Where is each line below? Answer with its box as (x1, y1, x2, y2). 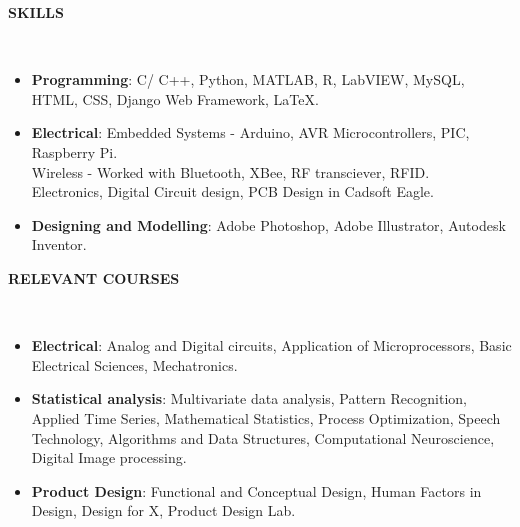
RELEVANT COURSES (8, 267, 180, 288)
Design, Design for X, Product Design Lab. (31, 500, 296, 521)
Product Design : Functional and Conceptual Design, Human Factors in (31, 480, 482, 501)
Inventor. (31, 234, 87, 255)
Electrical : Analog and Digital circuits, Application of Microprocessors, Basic (31, 335, 512, 356)
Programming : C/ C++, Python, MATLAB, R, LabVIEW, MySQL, (31, 69, 465, 90)
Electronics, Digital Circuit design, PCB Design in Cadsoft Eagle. (31, 181, 434, 202)
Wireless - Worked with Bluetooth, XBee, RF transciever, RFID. (31, 161, 430, 182)
